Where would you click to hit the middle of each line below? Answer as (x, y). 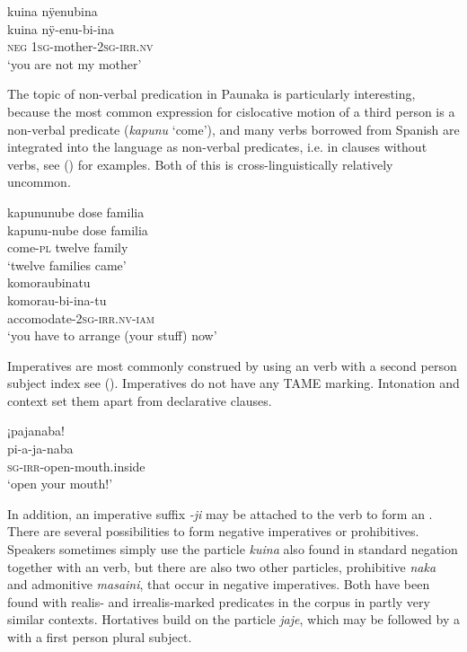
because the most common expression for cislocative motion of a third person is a (231, 111)
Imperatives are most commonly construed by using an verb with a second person (232, 365)
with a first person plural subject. (100, 637)
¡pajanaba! (36, 431)
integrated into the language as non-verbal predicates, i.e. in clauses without (217, 147)
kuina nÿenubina (53, 11)
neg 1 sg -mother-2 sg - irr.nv (80, 46)
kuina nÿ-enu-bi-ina (61, 28)
